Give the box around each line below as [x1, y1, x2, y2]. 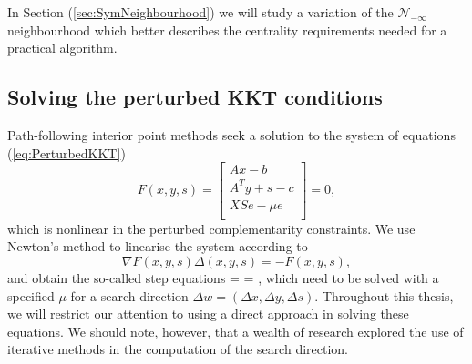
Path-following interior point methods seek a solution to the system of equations [7, 125, 456, 144]
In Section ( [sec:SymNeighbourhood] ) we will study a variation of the [7, 3, 394, 21]
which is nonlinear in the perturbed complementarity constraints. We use [7, 218, 416, 238]
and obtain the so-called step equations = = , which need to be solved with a [7, 268, 439, 287]
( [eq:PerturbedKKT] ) [7, 143, 126, 162]
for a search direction [70, 286, 189, 305]
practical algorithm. [7, 38, 118, 57]
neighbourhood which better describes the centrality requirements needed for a [7, 20, 447, 39]
